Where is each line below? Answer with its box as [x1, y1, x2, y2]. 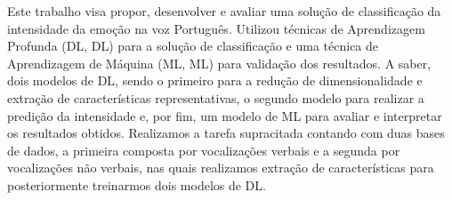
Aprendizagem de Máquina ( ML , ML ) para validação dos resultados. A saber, [7, 53, 432, 72]
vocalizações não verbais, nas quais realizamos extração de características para [7, 158, 434, 177]
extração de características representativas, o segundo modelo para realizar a [7, 88, 424, 107]
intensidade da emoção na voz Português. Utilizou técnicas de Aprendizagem [7, 19, 425, 37]
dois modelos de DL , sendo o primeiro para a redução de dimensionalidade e [7, 71, 423, 90]
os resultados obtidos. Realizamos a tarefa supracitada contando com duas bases [7, 124, 445, 142]
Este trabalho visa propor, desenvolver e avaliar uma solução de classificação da [7, 2, 441, 20]
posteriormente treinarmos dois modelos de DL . [7, 175, 266, 194]
